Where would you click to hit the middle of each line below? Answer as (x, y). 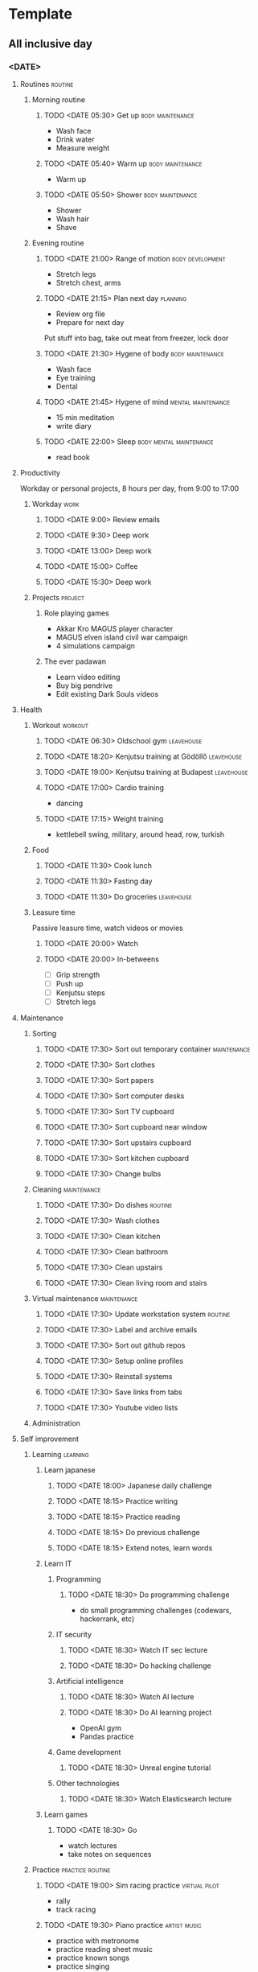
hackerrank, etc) (107, 1619)
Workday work (55, 504)
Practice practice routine (71, 1870)
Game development (88, 1752)
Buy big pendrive (84, 685)
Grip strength (78, 974)
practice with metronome (98, 1941)
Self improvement (49, 1439)
